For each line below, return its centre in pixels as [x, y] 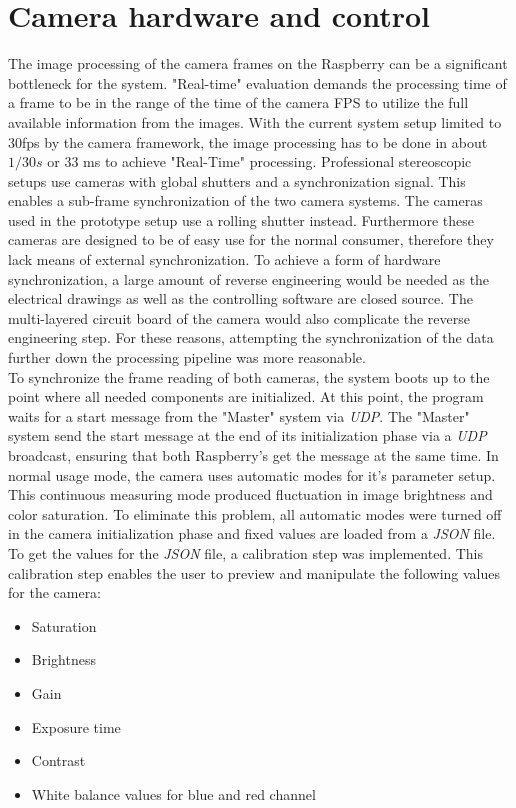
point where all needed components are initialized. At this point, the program [246, 396]
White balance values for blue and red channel [173, 793]
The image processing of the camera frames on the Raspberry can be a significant [258, 63]
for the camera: [55, 592]
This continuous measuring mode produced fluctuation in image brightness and [250, 494]
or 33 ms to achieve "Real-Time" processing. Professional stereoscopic [259, 161]
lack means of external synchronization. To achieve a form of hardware [224, 259]
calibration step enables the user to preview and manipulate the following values [254, 572]
